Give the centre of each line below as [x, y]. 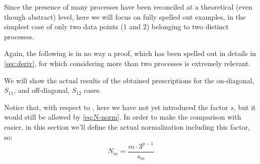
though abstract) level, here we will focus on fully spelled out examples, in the [125, 16]
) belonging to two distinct [187, 26]
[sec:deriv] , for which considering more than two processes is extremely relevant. [127, 63]
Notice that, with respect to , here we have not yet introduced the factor [116, 107]
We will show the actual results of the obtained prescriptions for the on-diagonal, [129, 80]
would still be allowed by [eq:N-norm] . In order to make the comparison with [123, 117]
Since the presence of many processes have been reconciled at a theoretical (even [128, 7]
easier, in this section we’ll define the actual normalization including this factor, [127, 126]
